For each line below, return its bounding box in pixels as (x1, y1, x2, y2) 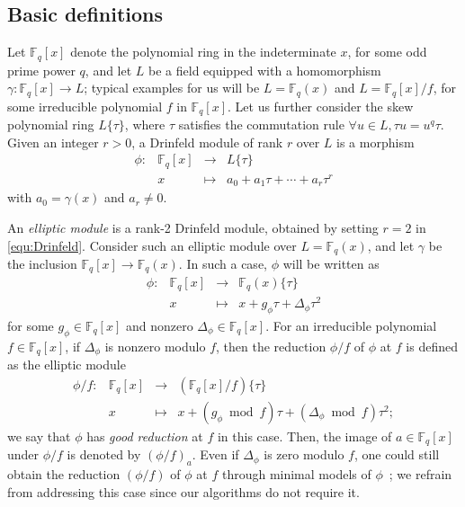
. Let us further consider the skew (228, 96, 414, 115)
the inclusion (7, 254, 77, 273)
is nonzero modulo (104, 336, 206, 355)
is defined (406, 336, 458, 355)
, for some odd (347, 42, 427, 61)
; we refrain (389, 465, 452, 484)
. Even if (192, 445, 239, 464)
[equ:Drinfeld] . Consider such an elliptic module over (7, 236, 297, 254)
